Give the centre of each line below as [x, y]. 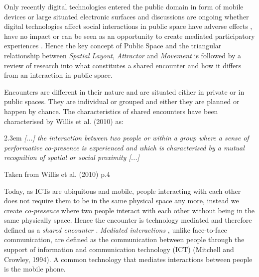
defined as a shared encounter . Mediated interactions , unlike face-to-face [116, 229]
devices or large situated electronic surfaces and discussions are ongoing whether [127, 16]
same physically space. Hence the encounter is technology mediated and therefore [128, 220]
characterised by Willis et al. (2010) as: [64, 121]
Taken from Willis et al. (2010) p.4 [57, 174]
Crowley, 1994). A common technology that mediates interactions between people [128, 259]
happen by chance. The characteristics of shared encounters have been [111, 111]
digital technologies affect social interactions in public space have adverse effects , [128, 26]
